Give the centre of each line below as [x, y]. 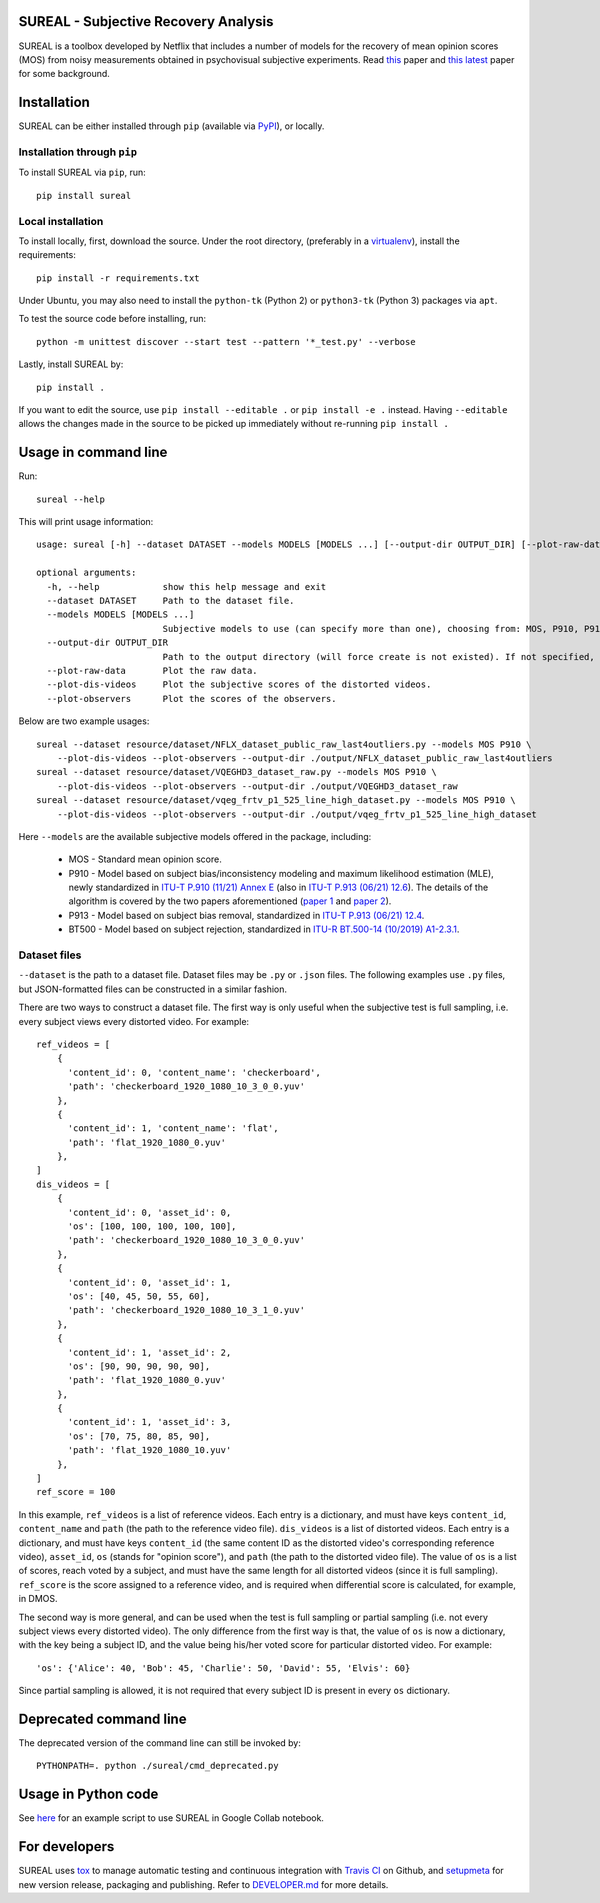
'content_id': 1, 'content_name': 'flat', [173, 1128]
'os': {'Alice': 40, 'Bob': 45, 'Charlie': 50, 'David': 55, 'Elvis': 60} [223, 1668]
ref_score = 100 [76, 1492]
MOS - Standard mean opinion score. [145, 859]
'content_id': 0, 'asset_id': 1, [149, 1282]
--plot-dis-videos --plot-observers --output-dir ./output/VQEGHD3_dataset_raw [257, 786]
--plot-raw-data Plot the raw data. [152, 670]
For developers [66, 1846]
